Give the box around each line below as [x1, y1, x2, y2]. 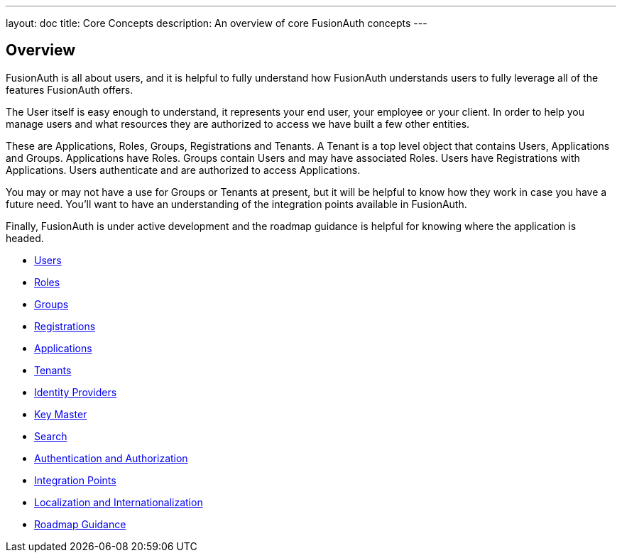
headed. [6, 231, 44, 244]
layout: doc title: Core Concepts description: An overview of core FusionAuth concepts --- [6, 17, 427, 29]
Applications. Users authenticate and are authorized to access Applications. [6, 163, 361, 176]
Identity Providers [34, 385, 117, 398]
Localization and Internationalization [34, 496, 203, 508]
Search [34, 430, 67, 442]
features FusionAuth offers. [6, 83, 133, 96]
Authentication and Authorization [34, 452, 188, 464]
